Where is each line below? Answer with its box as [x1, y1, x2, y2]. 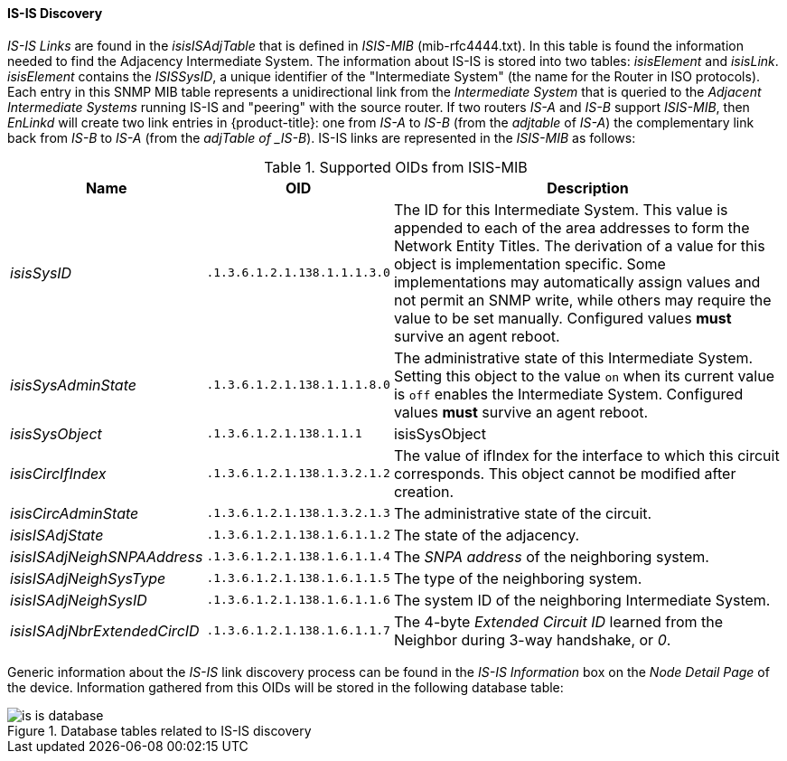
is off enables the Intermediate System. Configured [393, 384, 744, 403]
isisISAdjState [10, 525, 104, 544]
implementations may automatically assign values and [393, 272, 761, 291]
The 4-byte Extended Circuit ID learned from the [393, 612, 724, 631]
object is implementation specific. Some [393, 254, 666, 273]
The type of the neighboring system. [393, 568, 642, 587]
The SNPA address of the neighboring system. [393, 547, 709, 566]
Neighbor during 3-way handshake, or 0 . [393, 630, 671, 649]
